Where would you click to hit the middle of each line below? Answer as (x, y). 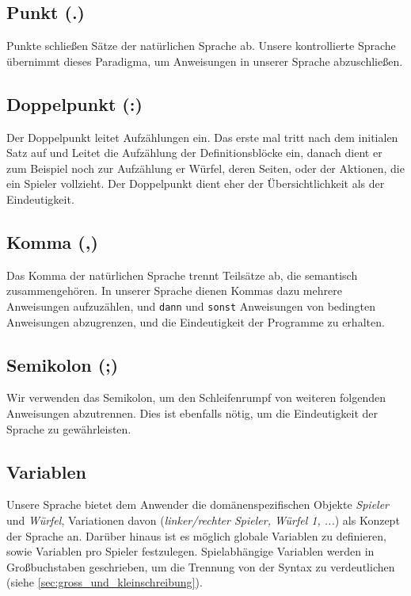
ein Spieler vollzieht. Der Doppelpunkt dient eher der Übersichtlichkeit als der (196, 183)
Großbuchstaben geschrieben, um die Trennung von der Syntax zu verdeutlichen (201, 566)
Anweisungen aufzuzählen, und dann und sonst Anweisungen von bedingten (191, 306)
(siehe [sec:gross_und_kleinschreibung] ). (105, 582)
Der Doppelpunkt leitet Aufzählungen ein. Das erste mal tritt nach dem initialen (202, 137)
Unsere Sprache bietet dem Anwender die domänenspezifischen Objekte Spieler (198, 504)
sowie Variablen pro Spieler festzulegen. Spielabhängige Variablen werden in (190, 551)
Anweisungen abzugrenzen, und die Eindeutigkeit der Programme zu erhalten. (196, 321)
